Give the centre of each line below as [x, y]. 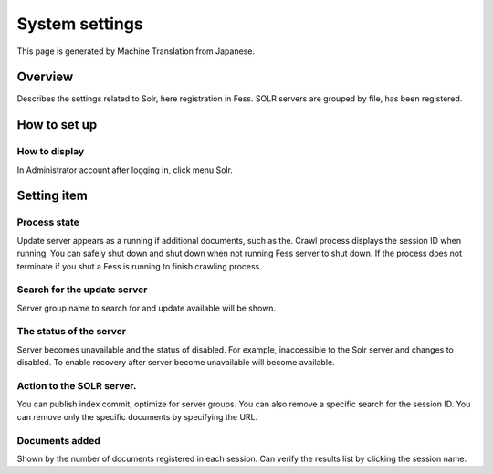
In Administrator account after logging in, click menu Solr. [125, 170]
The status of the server [72, 332]
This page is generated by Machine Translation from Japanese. [136, 51]
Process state [48, 222]
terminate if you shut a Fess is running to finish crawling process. [139, 266]
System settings [80, 24]
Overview [45, 77]
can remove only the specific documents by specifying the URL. [137, 416]
